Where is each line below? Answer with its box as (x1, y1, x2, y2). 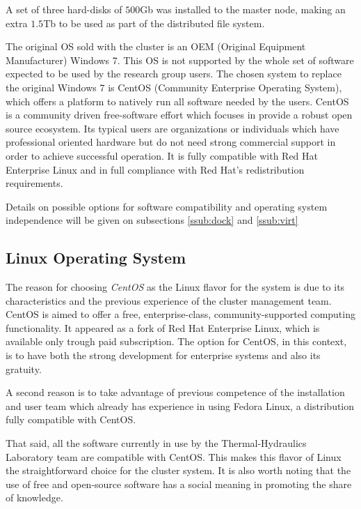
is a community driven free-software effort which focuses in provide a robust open (6, 107, 353, 122)
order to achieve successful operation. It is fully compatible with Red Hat (6, 148, 318, 162)
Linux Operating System (6, 247, 186, 268)
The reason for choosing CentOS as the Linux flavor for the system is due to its (6, 280, 345, 294)
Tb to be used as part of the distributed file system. (43, 15, 265, 30)
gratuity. (6, 361, 42, 376)
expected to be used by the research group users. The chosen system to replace (6, 66, 342, 81)
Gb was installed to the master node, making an (140, 2, 346, 16)
